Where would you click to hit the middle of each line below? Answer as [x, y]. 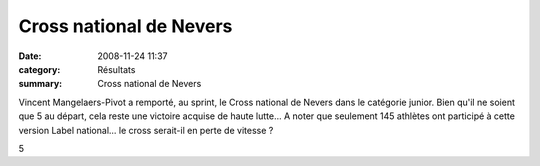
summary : [40, 84]
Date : [30, 56]
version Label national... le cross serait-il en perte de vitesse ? [146, 130]
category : [39, 69]
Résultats [116, 69]
